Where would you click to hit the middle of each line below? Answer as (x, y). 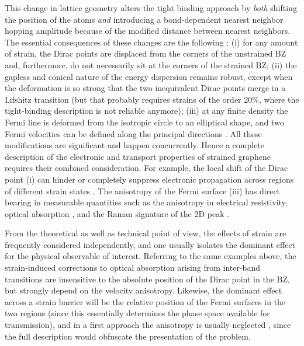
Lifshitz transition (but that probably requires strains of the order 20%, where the (152, 99)
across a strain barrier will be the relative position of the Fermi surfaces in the (145, 301)
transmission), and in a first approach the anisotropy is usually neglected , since (148, 325)
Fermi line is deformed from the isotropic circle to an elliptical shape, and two (144, 122)
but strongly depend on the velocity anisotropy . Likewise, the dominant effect (144, 290)
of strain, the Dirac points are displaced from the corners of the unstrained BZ (146, 53)
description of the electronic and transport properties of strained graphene (138, 156)
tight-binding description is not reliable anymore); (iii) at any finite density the (146, 111)
